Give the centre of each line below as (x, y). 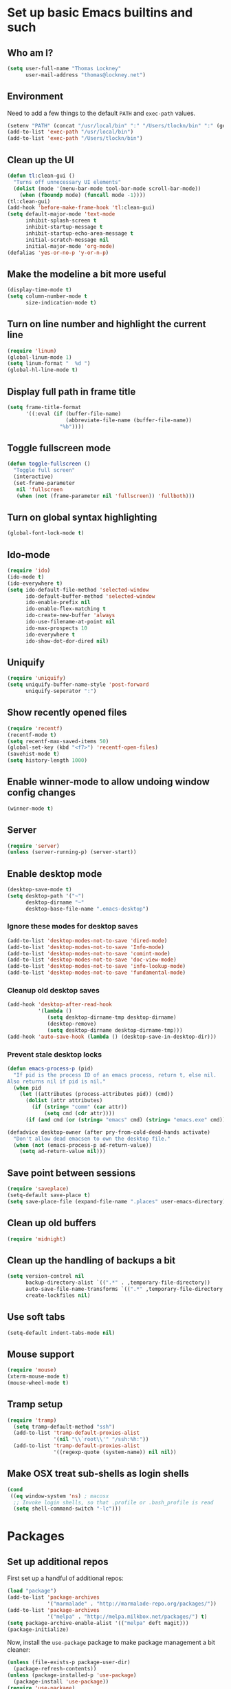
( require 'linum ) (32, 351)
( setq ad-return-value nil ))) (63, 1152)
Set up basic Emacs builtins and (100, 13)
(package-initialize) (38, 1629)
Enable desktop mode (55, 874)
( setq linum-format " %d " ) (49, 364)
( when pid (27, 1088)
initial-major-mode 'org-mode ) (70, 246)
